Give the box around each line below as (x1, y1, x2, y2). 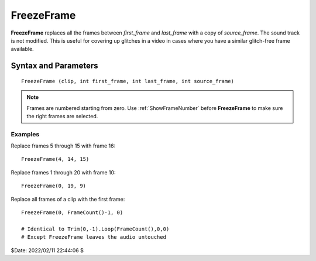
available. (11, 46, 35, 53)
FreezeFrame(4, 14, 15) (21, 156, 90, 163)
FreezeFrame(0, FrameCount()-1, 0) (21, 210, 123, 216)
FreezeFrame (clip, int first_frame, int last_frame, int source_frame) (21, 78, 234, 84)
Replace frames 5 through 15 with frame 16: (11, 142, 116, 149)
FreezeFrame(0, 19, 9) (21, 183, 87, 190)
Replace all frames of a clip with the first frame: (11, 195, 125, 202)
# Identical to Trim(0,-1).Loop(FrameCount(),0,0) (21, 225, 170, 232)
